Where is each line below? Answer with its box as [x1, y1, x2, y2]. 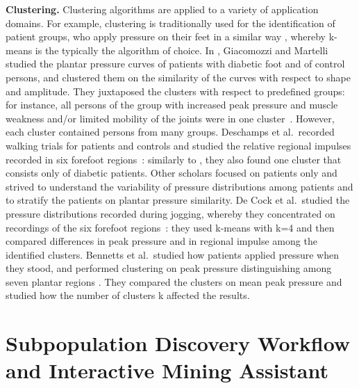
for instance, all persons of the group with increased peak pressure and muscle [6, 97, 338, 112]
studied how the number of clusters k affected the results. [6, 288, 250, 302]
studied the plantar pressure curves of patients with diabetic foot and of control [6, 56, 345, 71]
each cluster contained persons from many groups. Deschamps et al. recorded [6, 124, 335, 139]
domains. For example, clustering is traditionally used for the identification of [6, 15, 335, 30]
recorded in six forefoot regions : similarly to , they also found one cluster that [6, 152, 342, 166]
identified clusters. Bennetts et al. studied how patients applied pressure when [6, 247, 339, 261]
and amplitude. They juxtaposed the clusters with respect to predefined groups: [6, 83, 345, 98]
